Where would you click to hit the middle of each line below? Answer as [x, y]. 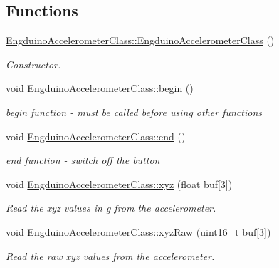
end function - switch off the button [83, 160]
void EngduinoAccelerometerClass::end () [96, 136]
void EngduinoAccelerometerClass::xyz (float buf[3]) [119, 184]
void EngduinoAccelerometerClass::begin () [100, 88]
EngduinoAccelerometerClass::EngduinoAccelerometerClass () [140, 40]
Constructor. [33, 64]
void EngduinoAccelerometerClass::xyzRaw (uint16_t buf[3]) [138, 231]
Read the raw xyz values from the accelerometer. [110, 256]
